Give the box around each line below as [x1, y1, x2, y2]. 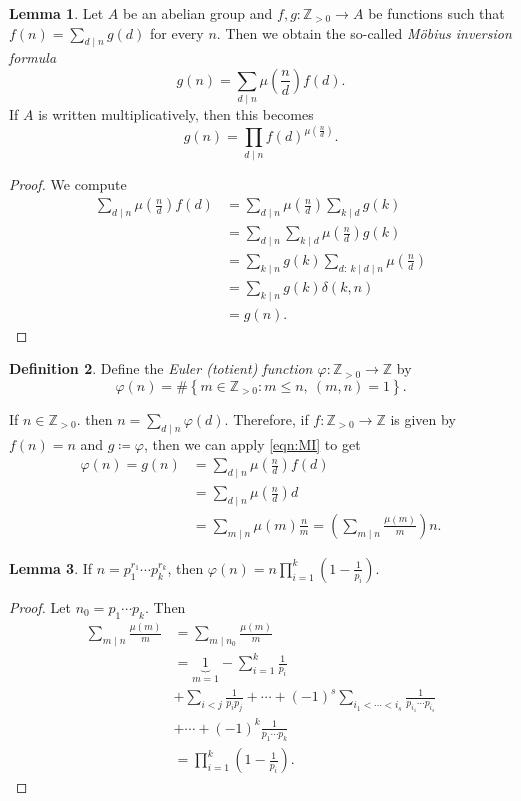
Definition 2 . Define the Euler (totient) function [9, 358, 313, 379]
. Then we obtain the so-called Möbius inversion [216, 22, 512, 43]
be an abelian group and [122, 3, 273, 23]
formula [9, 47, 57, 68]
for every [150, 22, 204, 43]
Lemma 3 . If [9, 557, 93, 578]
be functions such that [368, 3, 505, 23]
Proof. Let [9, 596, 71, 617]
